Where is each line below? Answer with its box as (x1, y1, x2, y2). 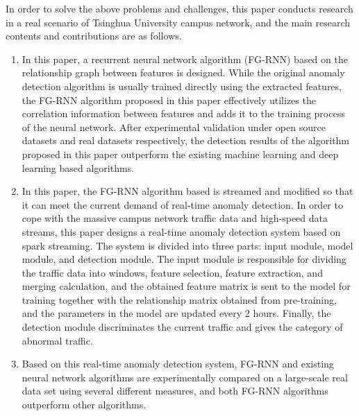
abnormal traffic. (22, 333, 93, 347)
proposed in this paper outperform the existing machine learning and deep (22, 146, 339, 161)
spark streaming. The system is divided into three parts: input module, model (22, 238, 353, 252)
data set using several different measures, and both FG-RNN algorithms (22, 383, 328, 398)
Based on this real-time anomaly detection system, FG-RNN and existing (22, 356, 334, 371)
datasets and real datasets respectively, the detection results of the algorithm (22, 133, 350, 148)
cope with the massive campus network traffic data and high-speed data (22, 211, 328, 225)
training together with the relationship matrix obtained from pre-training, (22, 292, 337, 306)
